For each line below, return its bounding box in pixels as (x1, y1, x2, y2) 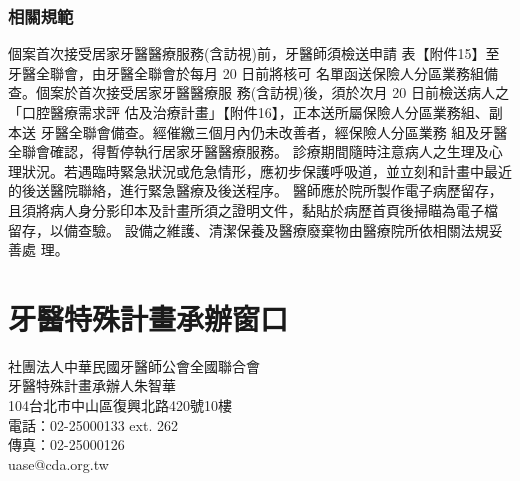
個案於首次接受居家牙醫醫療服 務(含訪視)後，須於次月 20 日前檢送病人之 (35, 82, 509, 103)
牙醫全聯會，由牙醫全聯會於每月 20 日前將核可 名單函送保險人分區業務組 (8, 62, 484, 83)
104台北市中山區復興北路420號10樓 (8, 395, 232, 416)
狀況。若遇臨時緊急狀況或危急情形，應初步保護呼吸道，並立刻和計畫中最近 (21, 160, 512, 181)
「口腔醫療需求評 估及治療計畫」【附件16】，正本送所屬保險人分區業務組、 (8, 102, 489, 122)
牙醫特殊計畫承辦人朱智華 (8, 375, 176, 396)
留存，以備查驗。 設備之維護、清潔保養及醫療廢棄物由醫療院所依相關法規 (8, 219, 489, 240)
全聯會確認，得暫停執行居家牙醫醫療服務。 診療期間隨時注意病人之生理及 (8, 141, 489, 162)
